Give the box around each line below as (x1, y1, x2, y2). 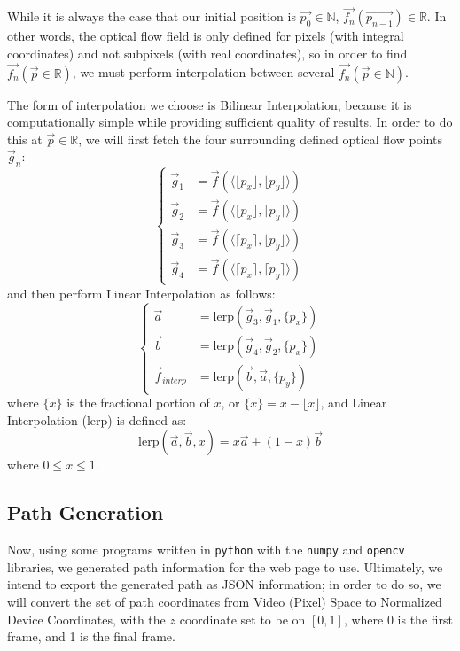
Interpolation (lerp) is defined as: (7, 410, 187, 429)
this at (7, 129, 43, 148)
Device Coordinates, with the (7, 609, 166, 628)
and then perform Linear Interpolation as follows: (7, 283, 276, 302)
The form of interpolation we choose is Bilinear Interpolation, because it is (7, 95, 412, 113)
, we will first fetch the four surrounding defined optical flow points (78, 129, 442, 148)
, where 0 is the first (343, 609, 453, 628)
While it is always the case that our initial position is (7, 7, 296, 26)
